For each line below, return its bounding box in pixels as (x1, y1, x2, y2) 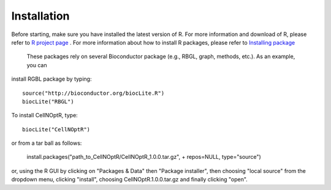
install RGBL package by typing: (11, 75, 92, 82)
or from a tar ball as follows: (11, 139, 82, 147)
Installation (11, 9, 70, 23)
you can (26, 61, 47, 68)
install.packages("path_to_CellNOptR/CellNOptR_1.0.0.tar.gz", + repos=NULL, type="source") (26, 153, 262, 161)
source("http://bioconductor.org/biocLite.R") (22, 89, 165, 97)
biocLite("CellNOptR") (22, 126, 91, 133)
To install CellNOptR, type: (11, 112, 78, 119)
